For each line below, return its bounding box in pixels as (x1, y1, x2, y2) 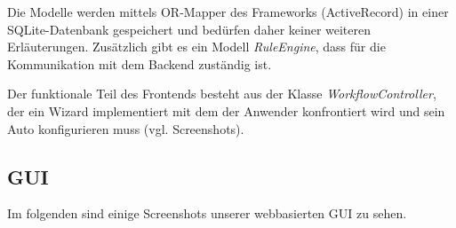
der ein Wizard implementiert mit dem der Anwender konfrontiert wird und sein (7, 101, 445, 120)
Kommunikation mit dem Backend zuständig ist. (7, 54, 272, 73)
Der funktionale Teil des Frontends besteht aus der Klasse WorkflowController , (7, 84, 436, 103)
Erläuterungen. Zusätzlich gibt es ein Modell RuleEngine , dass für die (7, 37, 386, 56)
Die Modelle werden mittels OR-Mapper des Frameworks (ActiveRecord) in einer (7, 3, 449, 20)
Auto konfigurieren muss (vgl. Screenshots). (7, 119, 244, 138)
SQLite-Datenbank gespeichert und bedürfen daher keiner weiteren (7, 20, 372, 38)
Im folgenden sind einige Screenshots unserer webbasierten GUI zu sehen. (7, 204, 407, 223)
